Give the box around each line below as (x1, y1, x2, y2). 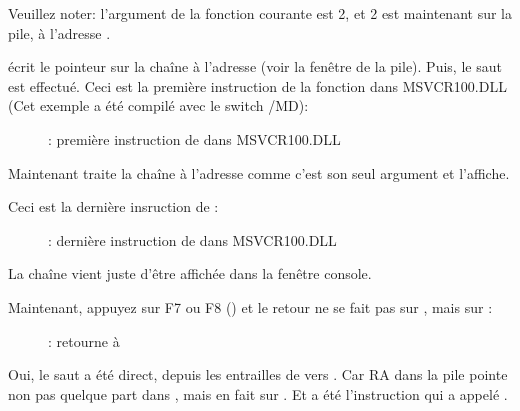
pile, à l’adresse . (8, 22, 111, 43)
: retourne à (48, 330, 120, 351)
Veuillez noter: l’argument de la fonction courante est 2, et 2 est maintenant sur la (8, 3, 512, 23)
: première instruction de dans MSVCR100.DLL (48, 128, 341, 149)
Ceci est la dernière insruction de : (8, 196, 219, 217)
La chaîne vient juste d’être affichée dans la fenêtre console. (8, 263, 372, 284)
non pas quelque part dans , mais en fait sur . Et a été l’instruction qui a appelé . (8, 383, 508, 404)
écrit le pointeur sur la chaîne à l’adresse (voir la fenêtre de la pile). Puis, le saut (8, 56, 502, 77)
